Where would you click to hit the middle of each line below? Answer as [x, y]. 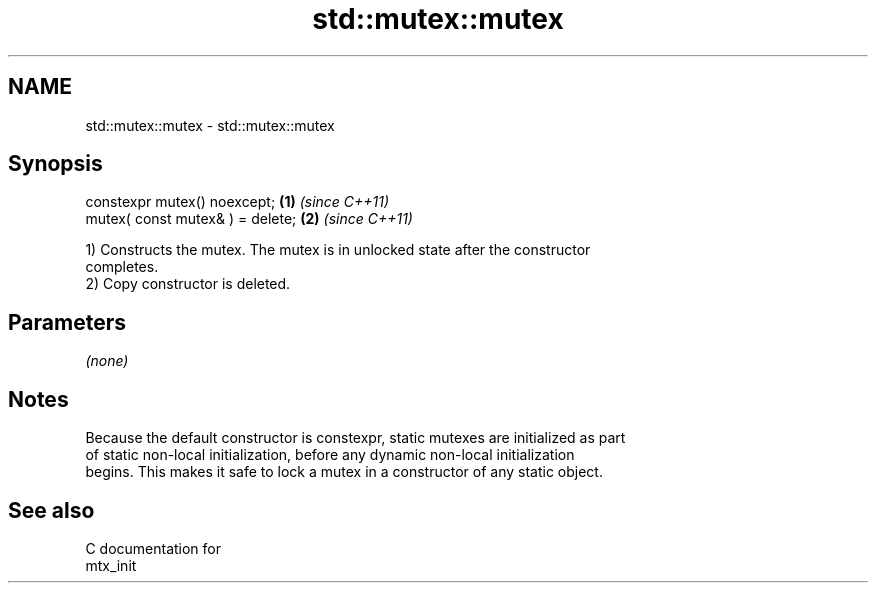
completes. [122, 267]
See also [51, 510]
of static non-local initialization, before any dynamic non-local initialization [330, 455]
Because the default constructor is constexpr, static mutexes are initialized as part [355, 438]
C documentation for [153, 548]
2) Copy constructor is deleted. [188, 284]
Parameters [67, 322]
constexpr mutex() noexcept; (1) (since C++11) [237, 202]
